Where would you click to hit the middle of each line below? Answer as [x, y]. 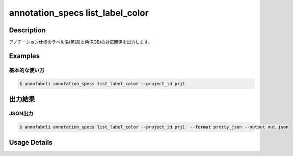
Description [27, 30]
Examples [25, 56]
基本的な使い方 [27, 70]
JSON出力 [21, 114]
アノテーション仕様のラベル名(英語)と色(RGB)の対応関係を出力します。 [81, 42]
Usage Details [31, 143]
